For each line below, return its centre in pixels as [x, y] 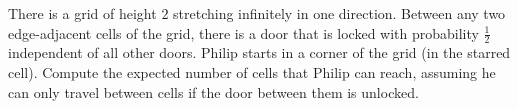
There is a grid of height [82, 13]
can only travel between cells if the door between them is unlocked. [213, 91]
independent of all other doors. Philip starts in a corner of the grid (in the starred [259, 52]
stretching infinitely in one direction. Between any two [339, 13]
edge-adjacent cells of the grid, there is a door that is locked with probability [243, 32]
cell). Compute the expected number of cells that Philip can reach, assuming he [252, 72]
